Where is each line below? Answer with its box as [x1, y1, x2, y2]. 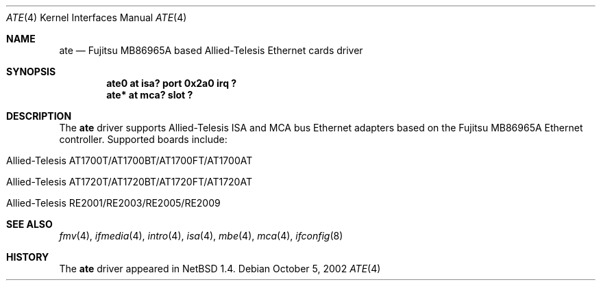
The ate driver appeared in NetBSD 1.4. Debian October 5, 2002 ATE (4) [59, 263, 381, 274]
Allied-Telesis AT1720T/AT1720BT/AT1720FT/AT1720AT [6, 176, 252, 187]
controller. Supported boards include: [59, 133, 228, 145]
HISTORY [6, 251, 49, 263]
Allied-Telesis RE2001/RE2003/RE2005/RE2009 [6, 197, 221, 209]
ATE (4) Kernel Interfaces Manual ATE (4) [6, 12, 187, 23]
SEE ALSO [6, 218, 53, 230]
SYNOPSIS [6, 66, 56, 77]
